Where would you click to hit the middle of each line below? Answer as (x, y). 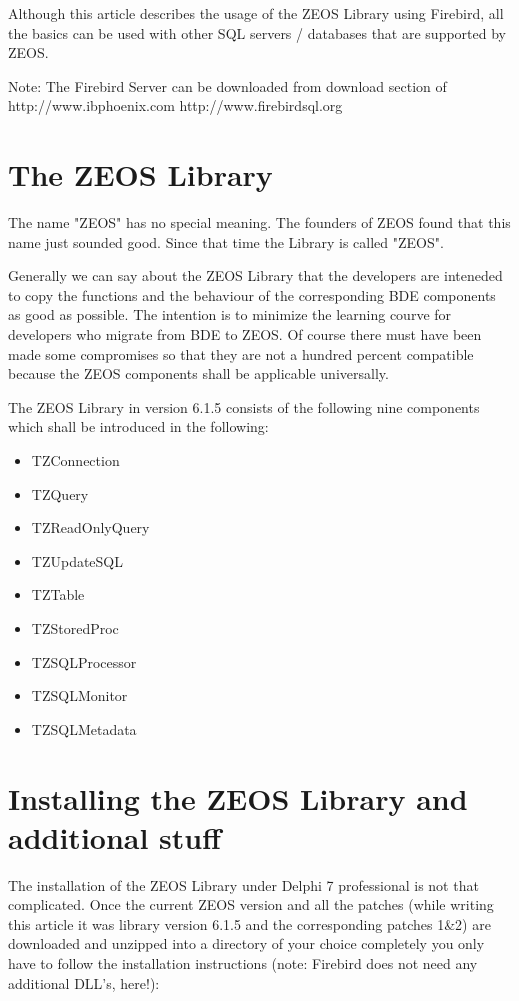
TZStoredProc (75, 628)
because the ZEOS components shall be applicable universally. (198, 373)
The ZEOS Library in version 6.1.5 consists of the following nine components (244, 406)
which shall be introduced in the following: (138, 426)
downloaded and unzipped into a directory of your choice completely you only (246, 943)
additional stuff (115, 836)
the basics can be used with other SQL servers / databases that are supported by (257, 32)
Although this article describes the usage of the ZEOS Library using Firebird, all (256, 13)
